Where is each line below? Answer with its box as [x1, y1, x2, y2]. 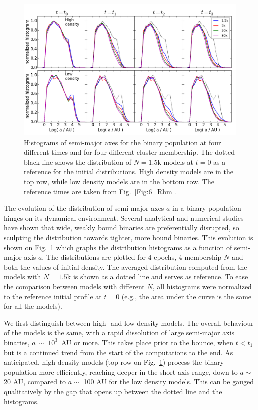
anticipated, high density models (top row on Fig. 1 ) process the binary [4, 357, 224, 367]
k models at [157, 156, 194, 167]
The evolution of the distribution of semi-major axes [4, 203, 164, 213]
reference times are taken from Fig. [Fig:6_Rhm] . [24, 186, 176, 196]
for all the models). [4, 301, 62, 311]
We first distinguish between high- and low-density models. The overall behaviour [4, 317, 254, 328]
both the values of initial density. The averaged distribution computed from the [4, 261, 247, 272]
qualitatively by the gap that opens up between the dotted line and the [4, 386, 222, 396]
